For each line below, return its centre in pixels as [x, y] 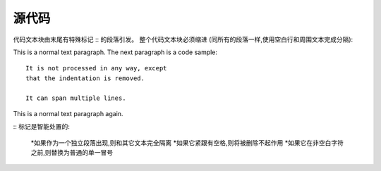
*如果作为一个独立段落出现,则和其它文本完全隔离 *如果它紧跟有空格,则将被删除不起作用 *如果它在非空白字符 [187, 142]
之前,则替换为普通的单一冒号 [72, 153]
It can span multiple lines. [76, 98]
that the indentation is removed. [85, 78]
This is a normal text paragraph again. [68, 113]
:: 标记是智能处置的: [42, 127]
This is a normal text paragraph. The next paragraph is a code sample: [115, 52]
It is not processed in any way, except [96, 68]
